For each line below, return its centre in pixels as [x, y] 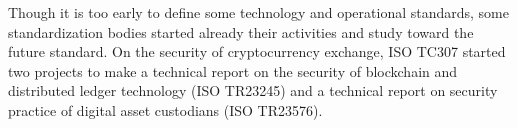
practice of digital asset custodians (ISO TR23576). [165, 109]
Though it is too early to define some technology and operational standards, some [259, 12]
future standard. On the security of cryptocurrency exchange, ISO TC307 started [257, 51]
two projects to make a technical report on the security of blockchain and [233, 70]
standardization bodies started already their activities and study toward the [241, 31]
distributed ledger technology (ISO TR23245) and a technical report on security [253, 90]
